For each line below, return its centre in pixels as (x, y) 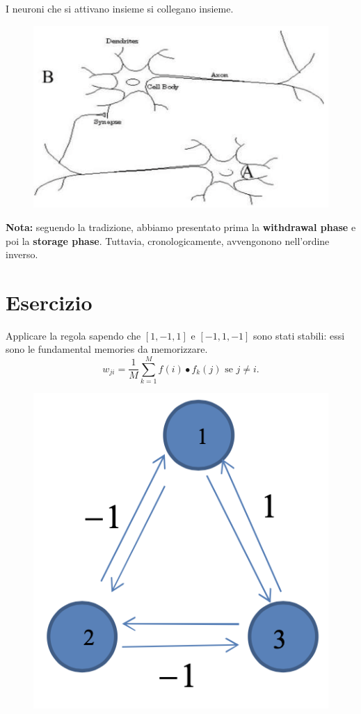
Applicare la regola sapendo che (73, 335)
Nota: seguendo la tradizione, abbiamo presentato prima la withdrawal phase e (181, 227)
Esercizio (49, 302)
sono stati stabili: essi (299, 335)
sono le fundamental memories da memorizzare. (107, 349)
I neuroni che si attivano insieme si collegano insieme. (120, 8)
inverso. (22, 254)
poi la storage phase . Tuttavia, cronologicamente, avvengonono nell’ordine (168, 240)
